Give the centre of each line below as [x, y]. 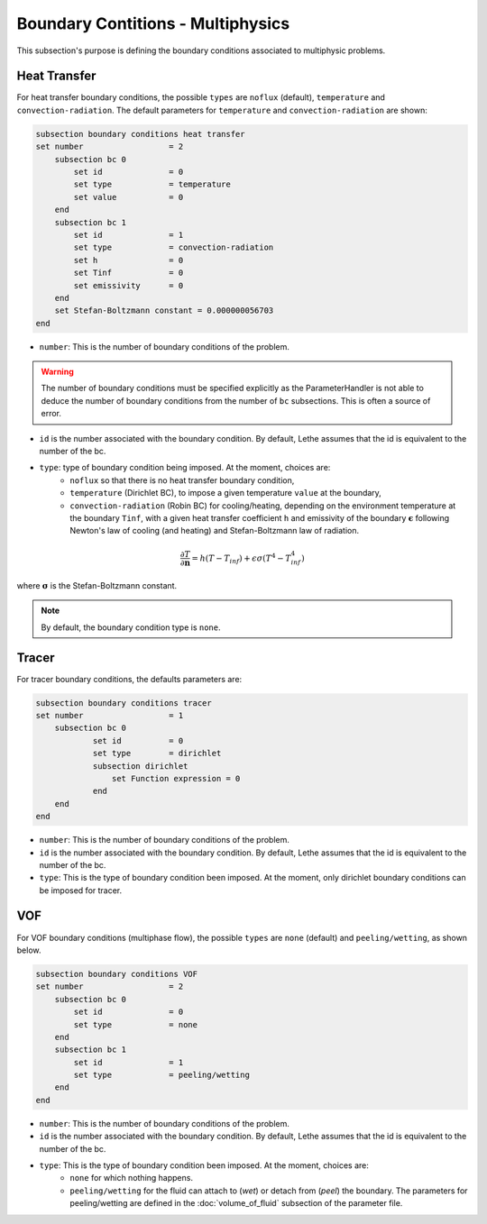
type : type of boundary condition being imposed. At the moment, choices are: [185, 468]
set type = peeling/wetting [161, 1075]
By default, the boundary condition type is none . [131, 627]
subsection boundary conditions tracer [124, 703]
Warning [57, 372]
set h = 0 [129, 260]
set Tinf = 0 [129, 273]
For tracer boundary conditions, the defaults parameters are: [129, 679]
